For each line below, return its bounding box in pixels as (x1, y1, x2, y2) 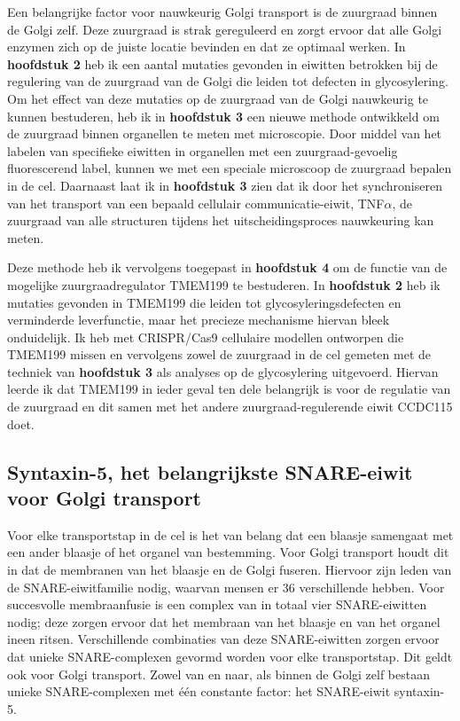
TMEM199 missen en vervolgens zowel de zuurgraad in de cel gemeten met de (7, 345, 432, 364)
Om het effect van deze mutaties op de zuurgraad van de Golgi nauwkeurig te (7, 89, 429, 107)
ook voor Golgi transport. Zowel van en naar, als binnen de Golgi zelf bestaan (7, 664, 430, 683)
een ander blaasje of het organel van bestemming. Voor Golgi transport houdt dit (7, 543, 449, 561)
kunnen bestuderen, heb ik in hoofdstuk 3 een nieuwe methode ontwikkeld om (7, 106, 440, 125)
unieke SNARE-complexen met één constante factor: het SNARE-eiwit (7, 682, 391, 701)
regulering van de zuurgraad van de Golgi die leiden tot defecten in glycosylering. (7, 72, 448, 90)
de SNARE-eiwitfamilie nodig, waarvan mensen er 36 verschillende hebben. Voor (7, 577, 445, 596)
